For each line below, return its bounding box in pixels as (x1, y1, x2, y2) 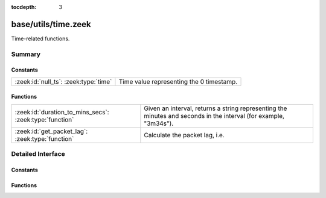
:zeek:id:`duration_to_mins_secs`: (14, 108, 109, 116)
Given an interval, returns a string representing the (144, 104, 287, 113)
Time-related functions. (11, 35, 70, 42)
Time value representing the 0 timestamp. (118, 77, 238, 85)
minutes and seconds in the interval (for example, (144, 111, 285, 120)
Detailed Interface (11, 150, 66, 158)
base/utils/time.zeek (11, 19, 91, 29)
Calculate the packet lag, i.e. (144, 131, 225, 139)
